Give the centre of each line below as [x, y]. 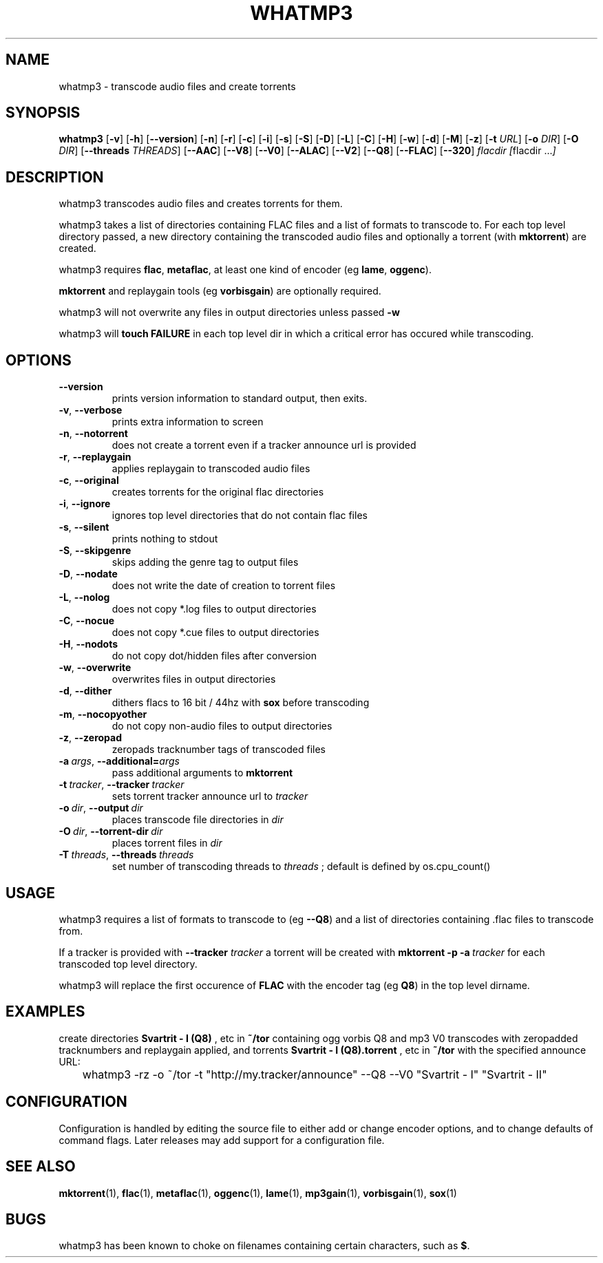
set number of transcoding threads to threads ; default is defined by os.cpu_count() [301, 867]
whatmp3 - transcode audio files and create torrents [177, 86]
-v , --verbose [91, 410]
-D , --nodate [88, 574]
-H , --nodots [88, 644]
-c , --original [89, 480]
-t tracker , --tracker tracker [121, 785]
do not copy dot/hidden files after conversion [214, 656]
